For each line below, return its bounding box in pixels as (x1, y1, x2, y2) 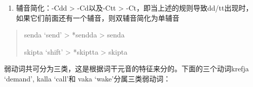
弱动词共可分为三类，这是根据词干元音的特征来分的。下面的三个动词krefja (4, 63, 249, 74)
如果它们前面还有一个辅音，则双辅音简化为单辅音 (16, 12, 179, 23)
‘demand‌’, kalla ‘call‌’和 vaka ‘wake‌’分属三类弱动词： (4, 73, 171, 83)
